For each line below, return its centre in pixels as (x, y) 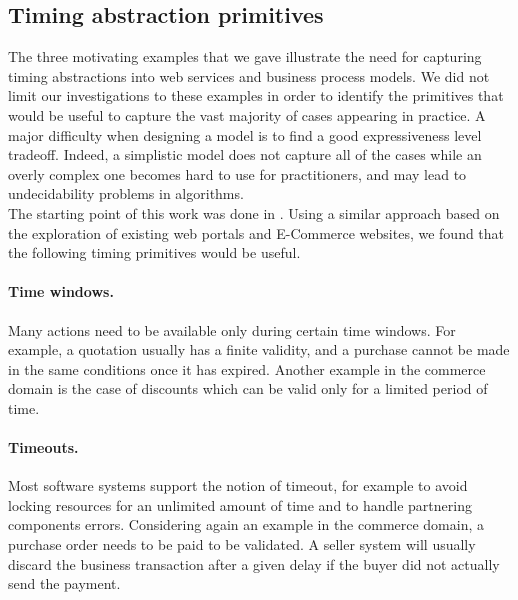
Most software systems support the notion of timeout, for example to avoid (238, 485)
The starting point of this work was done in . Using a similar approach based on (254, 212)
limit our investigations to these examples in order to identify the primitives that (256, 95)
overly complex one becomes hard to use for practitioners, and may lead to (237, 173)
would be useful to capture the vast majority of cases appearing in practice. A (247, 114)
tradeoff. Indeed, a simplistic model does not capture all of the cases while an (245, 154)
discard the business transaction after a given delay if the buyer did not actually (254, 563)
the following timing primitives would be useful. (154, 252)
